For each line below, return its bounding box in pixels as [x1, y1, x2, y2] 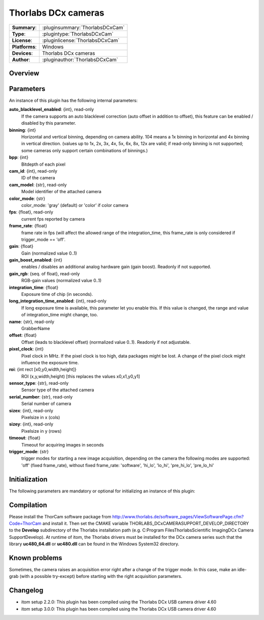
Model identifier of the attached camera [21, 189, 102, 195]
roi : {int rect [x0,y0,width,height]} [9, 367, 77, 373]
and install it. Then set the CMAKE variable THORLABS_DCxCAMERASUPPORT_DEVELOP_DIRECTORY [42, 520, 249, 526]
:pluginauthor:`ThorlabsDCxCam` [42, 56, 118, 63]
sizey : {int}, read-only [9, 421, 54, 427]
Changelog [9, 586, 44, 595]
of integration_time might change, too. [21, 312, 98, 318]
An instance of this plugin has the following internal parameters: [9, 98, 138, 104]
